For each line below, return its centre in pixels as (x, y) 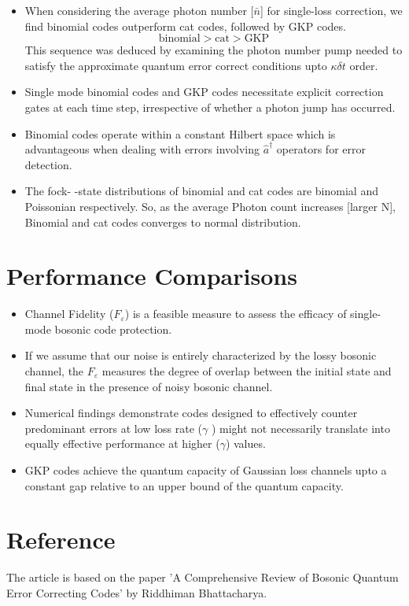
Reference (61, 539)
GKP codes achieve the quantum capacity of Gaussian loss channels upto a (206, 470)
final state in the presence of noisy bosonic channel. (149, 386)
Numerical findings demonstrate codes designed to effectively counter (191, 413)
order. (364, 65)
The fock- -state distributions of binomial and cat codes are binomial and (201, 191)
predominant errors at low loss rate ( (113, 428)
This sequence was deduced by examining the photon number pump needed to (214, 50)
